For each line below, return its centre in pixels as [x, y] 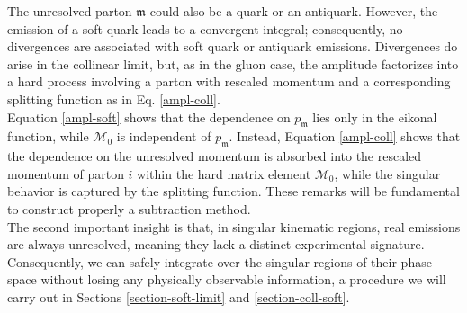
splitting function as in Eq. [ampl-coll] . [114, 98]
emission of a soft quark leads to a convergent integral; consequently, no [205, 28]
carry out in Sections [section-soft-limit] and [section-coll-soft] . [179, 296]
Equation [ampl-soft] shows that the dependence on [149, 116]
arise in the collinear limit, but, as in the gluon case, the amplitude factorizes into [233, 63]
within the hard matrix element [224, 173]
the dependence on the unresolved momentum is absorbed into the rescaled [215, 156]
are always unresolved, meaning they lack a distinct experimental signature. [216, 244]
